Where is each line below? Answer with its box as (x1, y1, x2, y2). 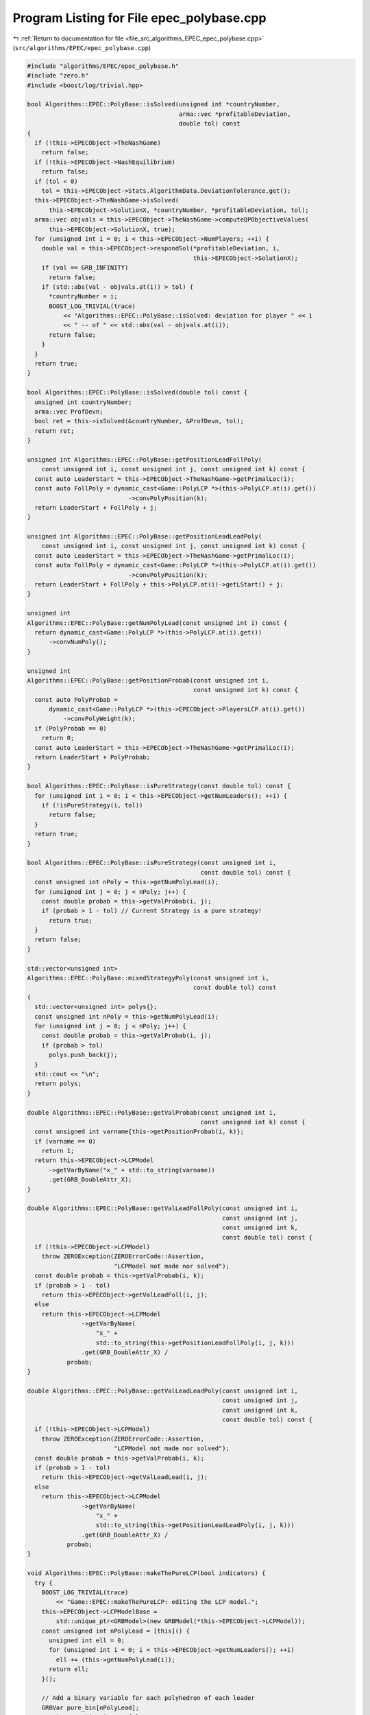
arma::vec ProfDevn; (34, 407, 103, 415)
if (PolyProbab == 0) (34, 724, 108, 732)
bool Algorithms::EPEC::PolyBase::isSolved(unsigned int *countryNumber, (27, 100, 280, 108)
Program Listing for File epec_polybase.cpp (12, 10, 267, 25)
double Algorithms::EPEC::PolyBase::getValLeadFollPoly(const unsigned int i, (27, 1205, 298, 1212)
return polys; (34, 1080, 82, 1087)
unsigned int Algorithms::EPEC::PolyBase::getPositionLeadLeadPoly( (27, 532, 262, 541)
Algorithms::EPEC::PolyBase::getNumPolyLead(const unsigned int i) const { (27, 619, 288, 627)
